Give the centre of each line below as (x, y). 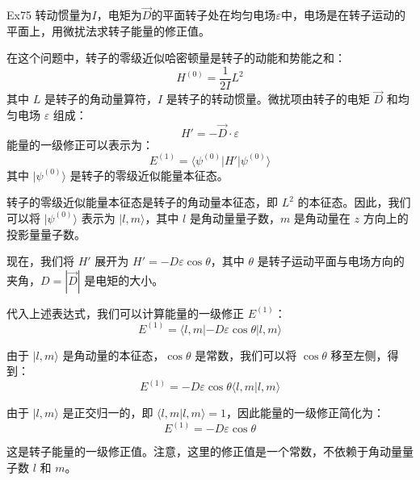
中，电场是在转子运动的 (343, 15)
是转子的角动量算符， (101, 99)
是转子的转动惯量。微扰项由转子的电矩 (268, 99)
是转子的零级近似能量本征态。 (149, 175)
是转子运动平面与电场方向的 (331, 261)
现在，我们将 (40, 261)
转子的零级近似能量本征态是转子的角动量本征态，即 (142, 202)
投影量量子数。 (46, 234)
